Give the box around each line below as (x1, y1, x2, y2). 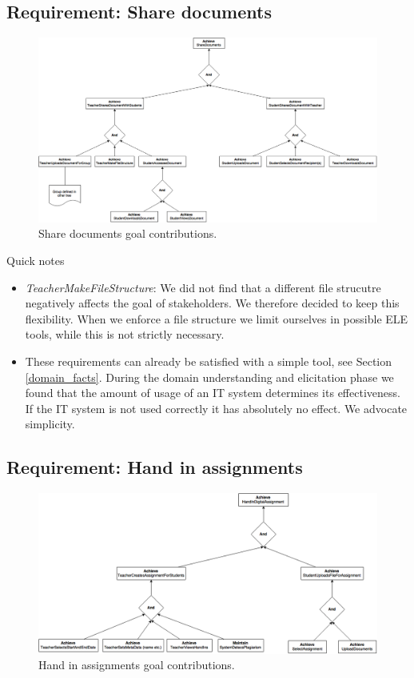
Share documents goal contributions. (38, 225, 217, 242)
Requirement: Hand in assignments (6, 455, 303, 479)
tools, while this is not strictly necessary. (25, 326, 225, 343)
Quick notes (6, 252, 65, 269)
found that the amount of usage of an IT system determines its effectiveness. (25, 384, 400, 401)
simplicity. (25, 415, 75, 432)
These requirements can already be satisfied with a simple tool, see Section (25, 352, 392, 369)
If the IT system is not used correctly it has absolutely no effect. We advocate (25, 399, 408, 416)
